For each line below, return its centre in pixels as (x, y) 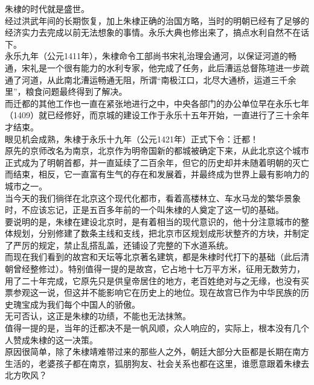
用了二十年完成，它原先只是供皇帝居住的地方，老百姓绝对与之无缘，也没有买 (157, 280)
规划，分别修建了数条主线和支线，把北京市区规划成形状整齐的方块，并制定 (161, 233)
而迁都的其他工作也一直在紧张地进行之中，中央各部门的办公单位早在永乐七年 (157, 103)
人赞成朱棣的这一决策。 (51, 339)
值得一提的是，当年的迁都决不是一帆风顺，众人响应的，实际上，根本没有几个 (157, 328)
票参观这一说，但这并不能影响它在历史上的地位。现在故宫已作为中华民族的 (153, 292)
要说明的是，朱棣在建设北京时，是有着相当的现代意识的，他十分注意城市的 (153, 221)
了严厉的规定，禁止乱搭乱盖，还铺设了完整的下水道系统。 (119, 245)
